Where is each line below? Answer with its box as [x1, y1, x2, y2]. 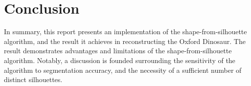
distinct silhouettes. [4, 74, 63, 85]
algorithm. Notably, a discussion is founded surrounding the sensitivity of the [4, 55, 235, 65]
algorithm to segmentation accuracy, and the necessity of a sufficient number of [4, 64, 242, 75]
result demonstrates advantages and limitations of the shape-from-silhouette [4, 45, 232, 56]
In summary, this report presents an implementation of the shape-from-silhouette [4, 26, 247, 37]
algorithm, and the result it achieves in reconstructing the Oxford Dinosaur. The [4, 36, 246, 46]
